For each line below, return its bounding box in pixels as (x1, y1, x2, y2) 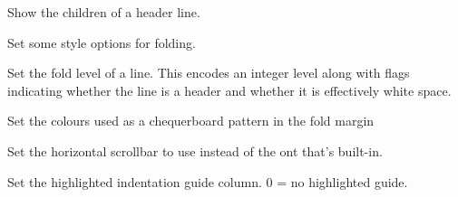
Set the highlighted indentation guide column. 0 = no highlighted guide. (7, 172, 408, 191)
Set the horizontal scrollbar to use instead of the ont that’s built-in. (7, 141, 383, 160)
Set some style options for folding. (7, 33, 196, 52)
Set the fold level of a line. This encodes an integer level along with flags (7, 63, 410, 82)
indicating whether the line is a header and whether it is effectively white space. (7, 80, 452, 99)
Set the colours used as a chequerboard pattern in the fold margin (7, 111, 375, 130)
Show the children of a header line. (7, 3, 200, 21)
